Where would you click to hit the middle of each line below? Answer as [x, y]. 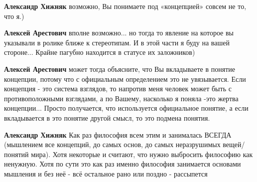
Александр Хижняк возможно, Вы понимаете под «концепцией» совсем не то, [125, 6]
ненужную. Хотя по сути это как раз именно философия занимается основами [123, 164]
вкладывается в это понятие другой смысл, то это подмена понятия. [107, 117]
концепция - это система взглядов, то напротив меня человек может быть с [118, 89]
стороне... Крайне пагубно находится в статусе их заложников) [100, 52]
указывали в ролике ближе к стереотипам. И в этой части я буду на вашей [117, 42]
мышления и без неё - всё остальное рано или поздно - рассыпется [106, 173]
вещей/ [234, 144]
